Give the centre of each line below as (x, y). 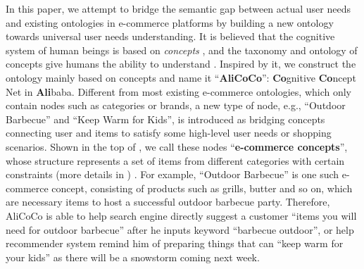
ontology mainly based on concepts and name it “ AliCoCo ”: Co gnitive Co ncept (181, 77)
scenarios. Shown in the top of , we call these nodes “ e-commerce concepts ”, (177, 146)
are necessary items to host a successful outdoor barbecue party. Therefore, (168, 202)
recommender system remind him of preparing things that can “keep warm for (175, 243)
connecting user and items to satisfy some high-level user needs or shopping (169, 133)
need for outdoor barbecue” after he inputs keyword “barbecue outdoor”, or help (180, 229)
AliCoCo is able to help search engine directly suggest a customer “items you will (181, 215)
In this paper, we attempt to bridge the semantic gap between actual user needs (178, 8)
